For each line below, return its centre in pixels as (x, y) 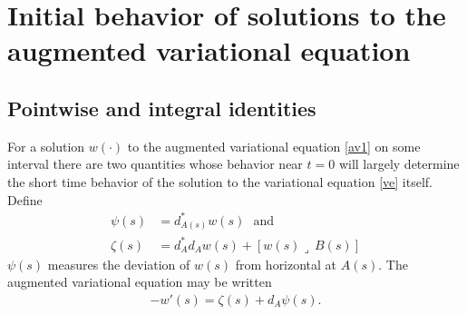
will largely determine (399, 164)
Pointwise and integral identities (162, 108)
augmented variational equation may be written (140, 282)
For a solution (46, 146)
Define (25, 199)
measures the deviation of (119, 264)
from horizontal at (286, 264)
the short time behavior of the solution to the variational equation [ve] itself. (220, 181)
